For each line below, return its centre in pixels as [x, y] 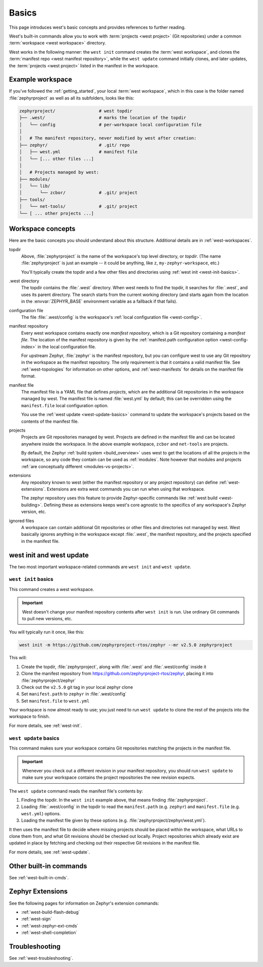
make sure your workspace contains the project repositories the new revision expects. [109, 777]
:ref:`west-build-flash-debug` [51, 912]
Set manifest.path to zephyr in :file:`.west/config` [74, 694]
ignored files [21, 521]
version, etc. [34, 512]
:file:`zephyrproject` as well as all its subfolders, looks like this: [72, 98]
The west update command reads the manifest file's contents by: [76, 791]
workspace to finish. [29, 716]
